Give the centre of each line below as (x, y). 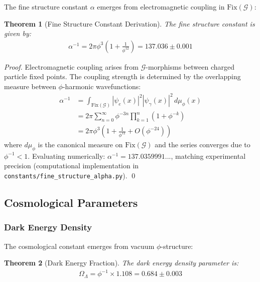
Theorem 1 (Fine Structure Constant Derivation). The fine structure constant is (129, 23)
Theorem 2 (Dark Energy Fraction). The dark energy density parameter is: (121, 263)
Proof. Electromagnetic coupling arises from (71, 66)
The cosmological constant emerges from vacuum (79, 246)
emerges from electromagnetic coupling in (161, 7)
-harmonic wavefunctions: (102, 86)
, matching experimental (208, 156)
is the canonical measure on (80, 145)
